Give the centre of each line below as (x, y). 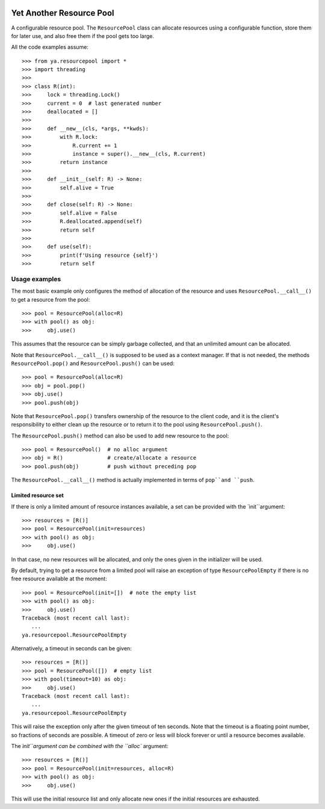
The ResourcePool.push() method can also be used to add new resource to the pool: (120, 436)
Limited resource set (38, 495)
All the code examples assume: (50, 47)
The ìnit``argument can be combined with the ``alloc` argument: (90, 746)
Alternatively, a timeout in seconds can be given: (71, 649)
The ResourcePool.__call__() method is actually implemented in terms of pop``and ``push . (133, 480)
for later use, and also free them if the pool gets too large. (83, 36)
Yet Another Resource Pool (63, 13)
